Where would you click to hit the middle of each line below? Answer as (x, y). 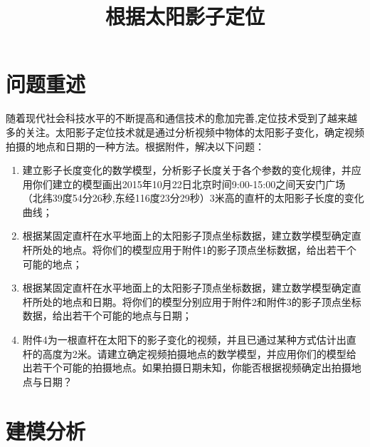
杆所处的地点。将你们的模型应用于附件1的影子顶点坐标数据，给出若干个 (189, 250)
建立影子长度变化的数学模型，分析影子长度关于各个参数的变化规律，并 (187, 170)
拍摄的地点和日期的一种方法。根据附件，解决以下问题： (135, 146)
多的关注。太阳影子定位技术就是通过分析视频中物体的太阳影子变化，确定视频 (185, 132)
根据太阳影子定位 (185, 16)
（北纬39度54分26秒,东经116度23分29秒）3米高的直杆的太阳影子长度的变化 (193, 198)
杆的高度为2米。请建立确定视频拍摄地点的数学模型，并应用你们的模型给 (189, 353)
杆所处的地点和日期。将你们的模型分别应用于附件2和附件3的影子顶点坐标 (192, 301)
